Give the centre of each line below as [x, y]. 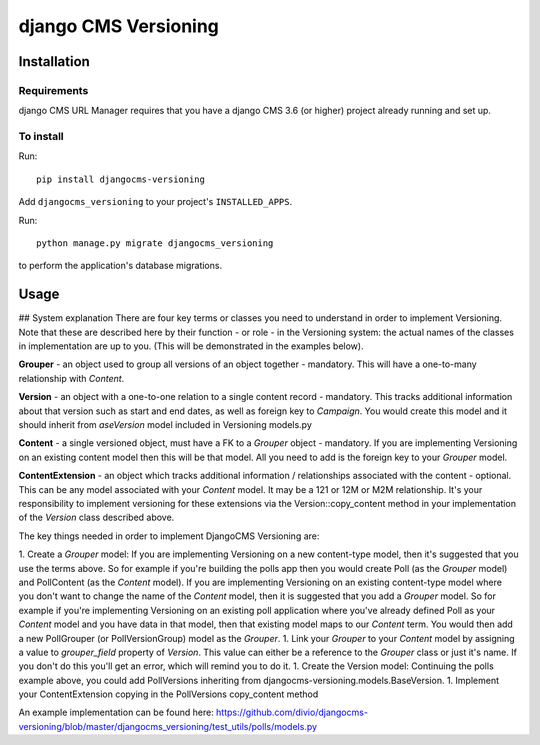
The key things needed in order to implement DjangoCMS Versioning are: [169, 536]
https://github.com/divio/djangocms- [292, 712]
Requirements [53, 90]
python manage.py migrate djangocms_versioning [155, 243]
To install [41, 137]
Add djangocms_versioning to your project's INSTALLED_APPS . [155, 202]
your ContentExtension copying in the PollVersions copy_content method [168, 694]
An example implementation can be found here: [116, 712]
